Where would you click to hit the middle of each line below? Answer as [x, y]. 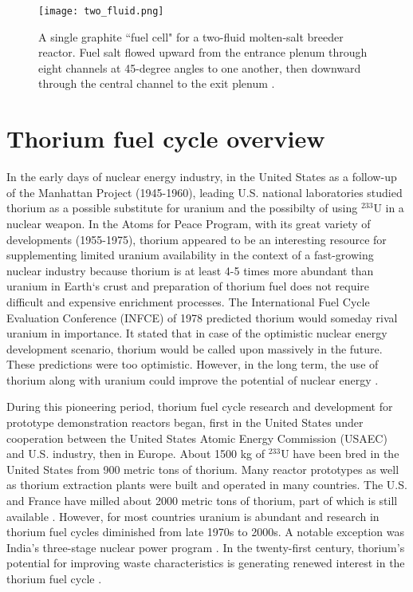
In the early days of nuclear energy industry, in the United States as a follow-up [202, 177]
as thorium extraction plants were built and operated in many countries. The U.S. [207, 485]
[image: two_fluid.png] [101, 11]
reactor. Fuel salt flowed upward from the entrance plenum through [203, 52]
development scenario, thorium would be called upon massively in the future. [195, 348]
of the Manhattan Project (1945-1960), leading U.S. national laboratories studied [205, 192]
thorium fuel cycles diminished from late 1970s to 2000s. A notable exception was [205, 532]
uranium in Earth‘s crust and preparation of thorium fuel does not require [188, 286]
